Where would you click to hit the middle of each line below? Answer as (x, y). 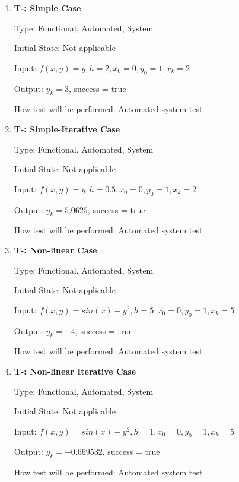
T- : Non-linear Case (55, 250)
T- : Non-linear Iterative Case (75, 371)
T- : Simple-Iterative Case (67, 129)
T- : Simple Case (47, 8)
